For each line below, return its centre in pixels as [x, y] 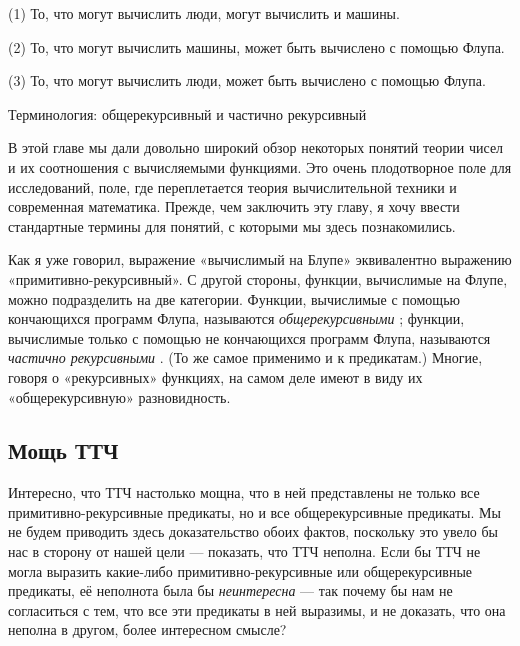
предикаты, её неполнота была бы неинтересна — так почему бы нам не [230, 590]
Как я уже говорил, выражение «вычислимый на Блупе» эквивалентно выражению [260, 259]
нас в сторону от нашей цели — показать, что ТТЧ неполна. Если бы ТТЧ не [244, 551]
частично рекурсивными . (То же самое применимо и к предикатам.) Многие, [245, 357]
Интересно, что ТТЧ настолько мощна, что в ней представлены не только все [244, 492]
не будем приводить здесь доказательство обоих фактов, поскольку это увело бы [253, 531]
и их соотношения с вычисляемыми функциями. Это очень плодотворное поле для [260, 166]
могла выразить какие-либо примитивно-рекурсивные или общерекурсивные [240, 570]
